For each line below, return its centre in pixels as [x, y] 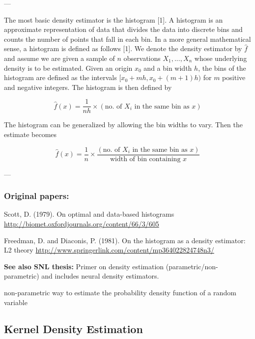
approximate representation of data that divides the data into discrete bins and [123, 29]
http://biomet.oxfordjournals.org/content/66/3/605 [82, 224]
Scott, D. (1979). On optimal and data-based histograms [89, 214]
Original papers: [37, 196]
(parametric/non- [192, 266]
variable [16, 302]
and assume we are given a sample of [59, 58]
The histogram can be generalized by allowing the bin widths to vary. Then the [123, 125]
